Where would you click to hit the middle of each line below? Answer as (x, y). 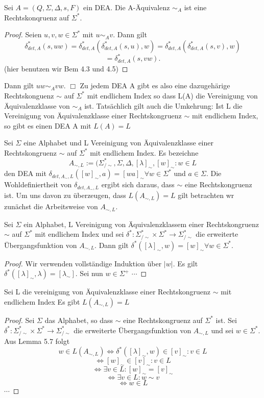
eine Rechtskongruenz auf (163, 320)
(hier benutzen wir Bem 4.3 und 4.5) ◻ (66, 68)
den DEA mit (25, 173)
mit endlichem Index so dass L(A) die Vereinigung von (172, 95)
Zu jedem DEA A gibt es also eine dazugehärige (155, 85)
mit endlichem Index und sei (79, 234)
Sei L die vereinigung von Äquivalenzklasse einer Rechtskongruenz (107, 292)
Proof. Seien (23, 34)
